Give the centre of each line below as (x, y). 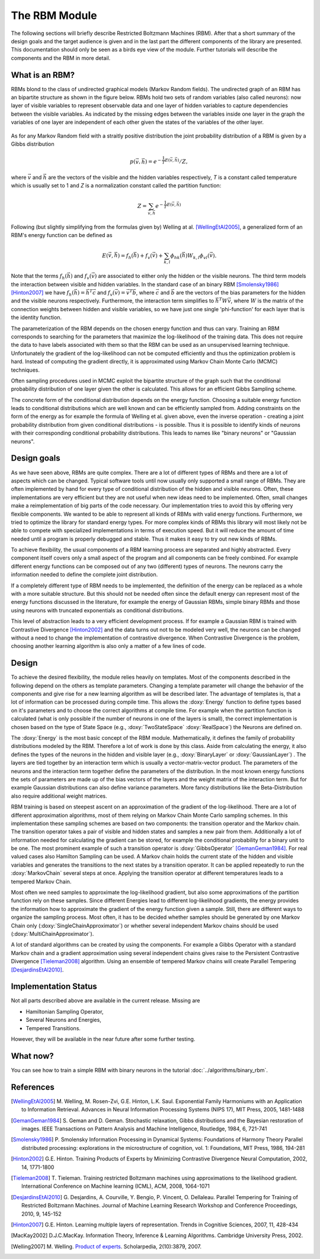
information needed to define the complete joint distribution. (84, 574)
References (33, 1087)
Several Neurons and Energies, (64, 1020)
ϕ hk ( (176, 256)
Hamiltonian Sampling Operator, (65, 1011)
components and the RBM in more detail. (61, 58)
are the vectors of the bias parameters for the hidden (241, 293)
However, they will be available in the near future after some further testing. (103, 1039)
